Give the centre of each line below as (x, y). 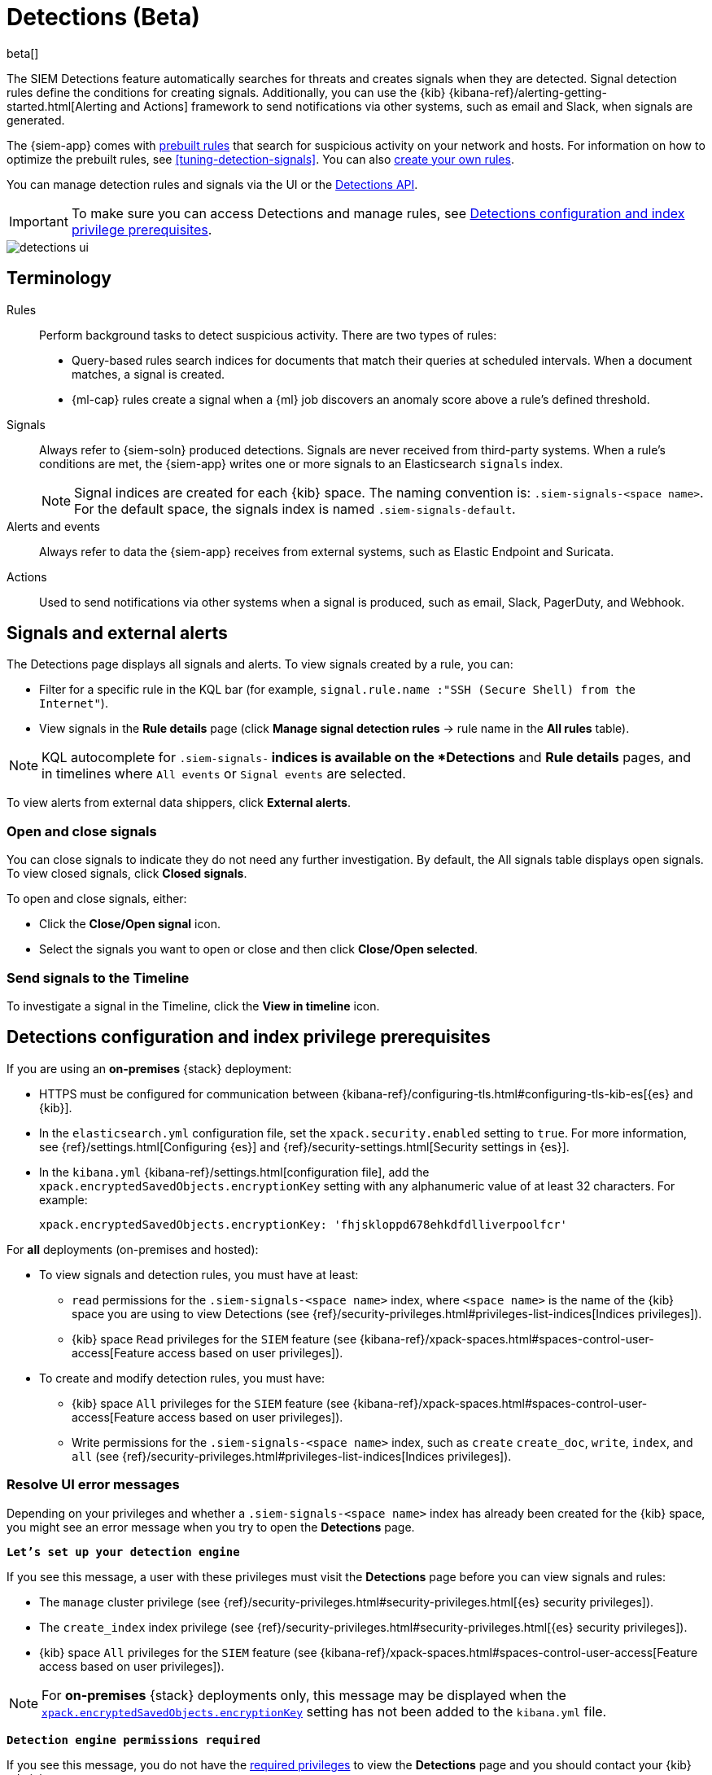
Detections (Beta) (103, 17)
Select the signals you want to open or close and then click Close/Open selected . (259, 949)
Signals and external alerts (117, 633)
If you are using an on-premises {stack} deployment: (149, 1068)
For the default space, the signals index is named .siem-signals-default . (295, 508)
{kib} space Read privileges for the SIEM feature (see (214, 1339)
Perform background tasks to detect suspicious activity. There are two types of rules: (268, 335)
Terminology (59, 278)
